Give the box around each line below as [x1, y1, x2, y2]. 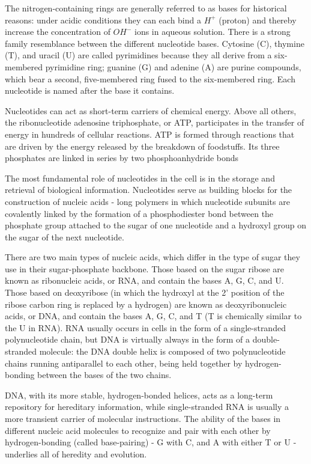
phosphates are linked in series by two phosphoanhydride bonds [5, 151, 239, 164]
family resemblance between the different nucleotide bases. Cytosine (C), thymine [5, 37, 304, 49]
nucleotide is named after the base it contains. [5, 84, 175, 97]
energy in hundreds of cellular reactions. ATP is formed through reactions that [5, 127, 295, 140]
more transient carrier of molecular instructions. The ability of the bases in [5, 412, 281, 424]
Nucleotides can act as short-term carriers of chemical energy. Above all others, [5, 104, 297, 117]
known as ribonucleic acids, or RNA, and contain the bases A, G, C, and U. [5, 274, 284, 287]
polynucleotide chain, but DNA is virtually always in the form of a [5, 333, 250, 346]
